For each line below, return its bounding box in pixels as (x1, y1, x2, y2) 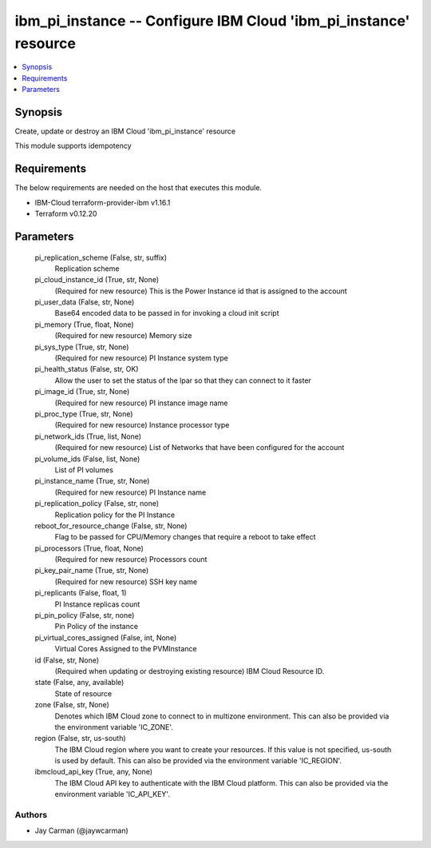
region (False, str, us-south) (34, 734, 127, 743)
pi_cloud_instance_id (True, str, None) (34, 275, 160, 285)
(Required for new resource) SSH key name (54, 576, 198, 587)
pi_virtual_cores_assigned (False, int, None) (34, 632, 177, 643)
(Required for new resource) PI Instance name (54, 488, 207, 497)
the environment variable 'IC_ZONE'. (54, 722, 173, 731)
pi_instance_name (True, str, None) (34, 476, 150, 486)
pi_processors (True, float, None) (34, 543, 144, 553)
